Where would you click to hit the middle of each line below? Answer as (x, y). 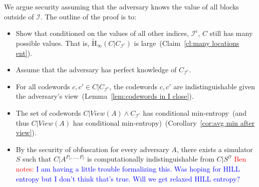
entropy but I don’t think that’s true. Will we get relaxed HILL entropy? (128, 178)
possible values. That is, (53, 43)
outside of (19, 16)
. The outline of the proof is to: (88, 16)
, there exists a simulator (215, 149)
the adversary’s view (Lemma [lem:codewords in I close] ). (105, 96)
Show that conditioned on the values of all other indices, (102, 33)
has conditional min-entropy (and (195, 112)
